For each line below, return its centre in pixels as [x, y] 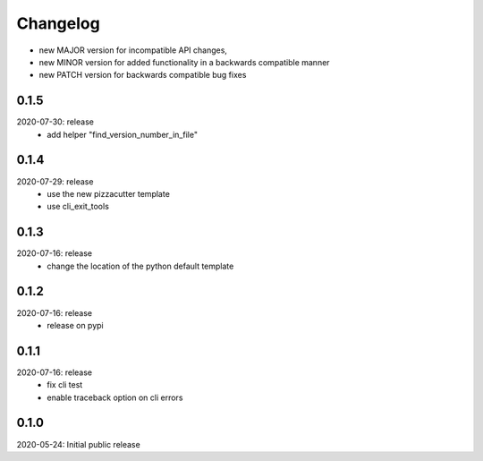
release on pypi [75, 325]
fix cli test [65, 385]
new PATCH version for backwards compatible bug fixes [143, 75]
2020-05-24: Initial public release [78, 444]
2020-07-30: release [55, 122]
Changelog [58, 23]
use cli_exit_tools [78, 207]
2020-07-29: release [55, 181]
